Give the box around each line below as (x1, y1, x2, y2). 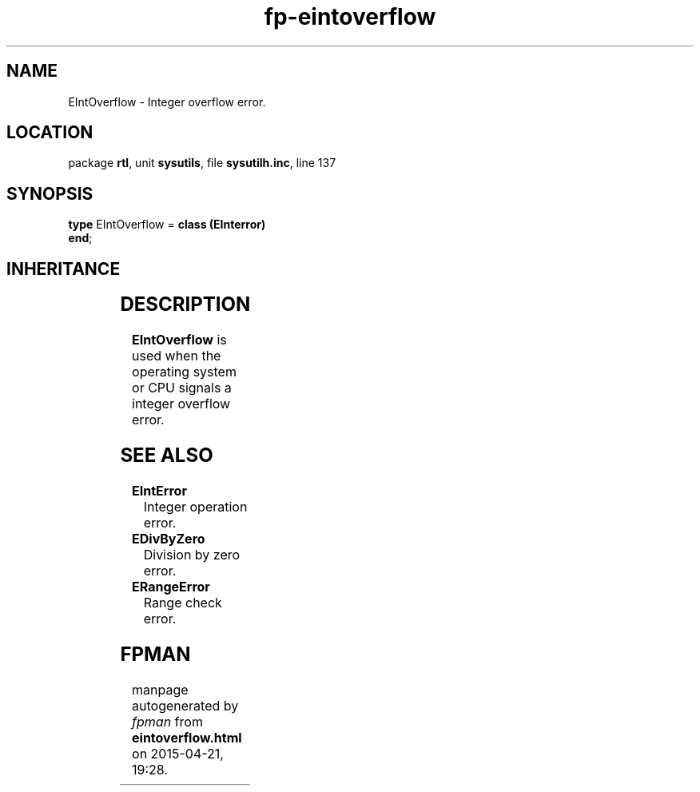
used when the (132, 348, 221, 364)
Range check (143, 594, 222, 611)
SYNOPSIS (6, 183, 93, 204)
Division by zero (143, 546, 241, 563)
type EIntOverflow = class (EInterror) (68, 217, 266, 232)
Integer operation (143, 498, 248, 515)
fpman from (132, 713, 203, 730)
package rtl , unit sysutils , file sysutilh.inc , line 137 (68, 156, 336, 170)
